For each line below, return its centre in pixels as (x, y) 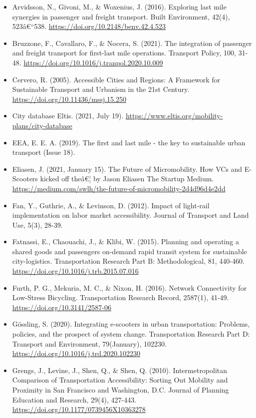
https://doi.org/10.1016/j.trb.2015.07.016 (75, 271)
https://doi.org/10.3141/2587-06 (62, 307)
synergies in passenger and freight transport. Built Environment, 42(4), (121, 16)
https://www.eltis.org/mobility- (174, 116)
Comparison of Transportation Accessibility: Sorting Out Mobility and (120, 380)
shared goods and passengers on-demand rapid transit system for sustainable (129, 251)
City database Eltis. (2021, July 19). (68, 116)
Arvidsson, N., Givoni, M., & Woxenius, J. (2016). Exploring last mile (119, 6)
